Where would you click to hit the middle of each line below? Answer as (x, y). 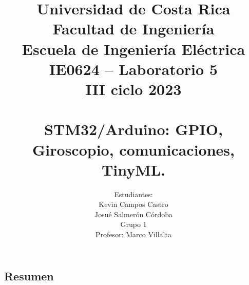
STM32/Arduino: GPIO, (133, 129)
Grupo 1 (133, 224)
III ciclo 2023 (133, 89)
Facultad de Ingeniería (133, 28)
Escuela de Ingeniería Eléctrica (133, 49)
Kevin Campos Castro (133, 204)
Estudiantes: (133, 194)
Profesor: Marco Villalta (133, 234)
